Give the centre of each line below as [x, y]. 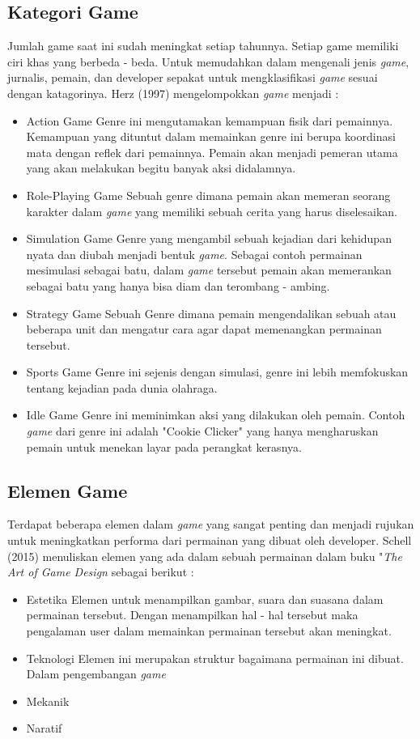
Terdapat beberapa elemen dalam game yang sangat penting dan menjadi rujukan [211, 524]
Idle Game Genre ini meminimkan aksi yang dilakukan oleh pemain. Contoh [216, 415]
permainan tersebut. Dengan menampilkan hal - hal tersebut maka [192, 615]
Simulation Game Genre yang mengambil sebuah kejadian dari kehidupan [209, 238]
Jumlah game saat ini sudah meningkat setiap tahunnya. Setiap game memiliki [203, 46]
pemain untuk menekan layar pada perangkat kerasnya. [164, 446]
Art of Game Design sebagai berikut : [101, 572]
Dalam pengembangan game [96, 674]
